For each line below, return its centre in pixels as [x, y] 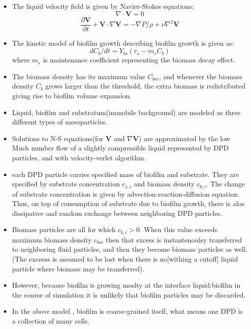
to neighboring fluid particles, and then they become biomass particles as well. [130, 249]
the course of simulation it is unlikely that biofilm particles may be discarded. [129, 294]
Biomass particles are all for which [64, 229]
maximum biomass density [52, 239]
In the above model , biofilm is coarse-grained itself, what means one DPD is [127, 311]
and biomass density [164, 184]
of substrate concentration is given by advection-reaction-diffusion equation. [126, 194]
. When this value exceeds [178, 229]
